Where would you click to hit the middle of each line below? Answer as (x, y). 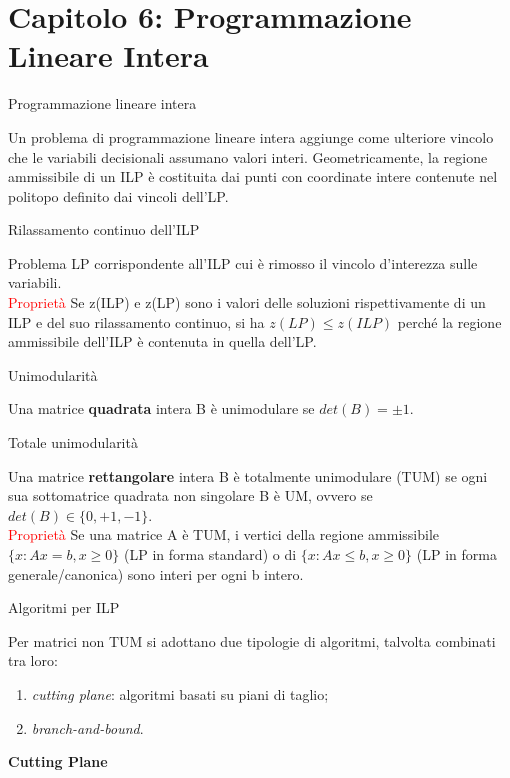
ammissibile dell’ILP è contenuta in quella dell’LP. (162, 341)
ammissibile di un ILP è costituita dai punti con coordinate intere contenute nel (253, 176)
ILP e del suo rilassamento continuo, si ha (136, 321)
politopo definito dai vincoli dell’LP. (118, 195)
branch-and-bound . (87, 727)
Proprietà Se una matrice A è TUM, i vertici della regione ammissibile (224, 534)
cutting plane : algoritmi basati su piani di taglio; (180, 693)
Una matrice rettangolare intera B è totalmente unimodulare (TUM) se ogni (248, 475)
